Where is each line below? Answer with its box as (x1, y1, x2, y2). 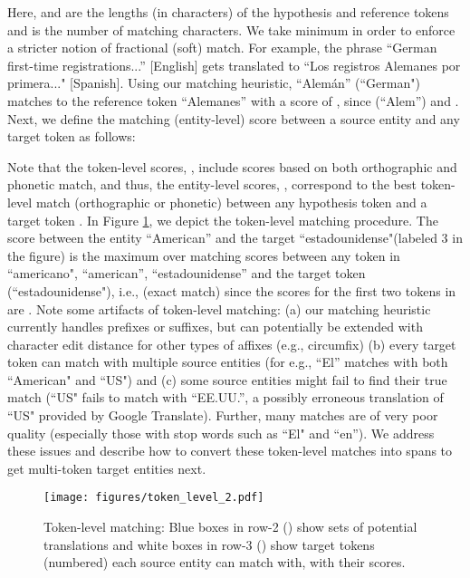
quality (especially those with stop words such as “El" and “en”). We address (7, 423, 435, 442)
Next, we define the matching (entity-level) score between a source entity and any (7, 109, 460, 128)
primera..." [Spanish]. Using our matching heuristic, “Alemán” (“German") (7, 73, 420, 92)
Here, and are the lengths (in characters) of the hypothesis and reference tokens (7, 3, 449, 21)
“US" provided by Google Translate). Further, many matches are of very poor (7, 406, 438, 425)
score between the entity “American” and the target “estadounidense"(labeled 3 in (7, 228, 463, 247)
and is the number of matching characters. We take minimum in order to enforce (7, 20, 456, 39)
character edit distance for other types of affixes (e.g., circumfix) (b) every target (7, 334, 456, 353)
